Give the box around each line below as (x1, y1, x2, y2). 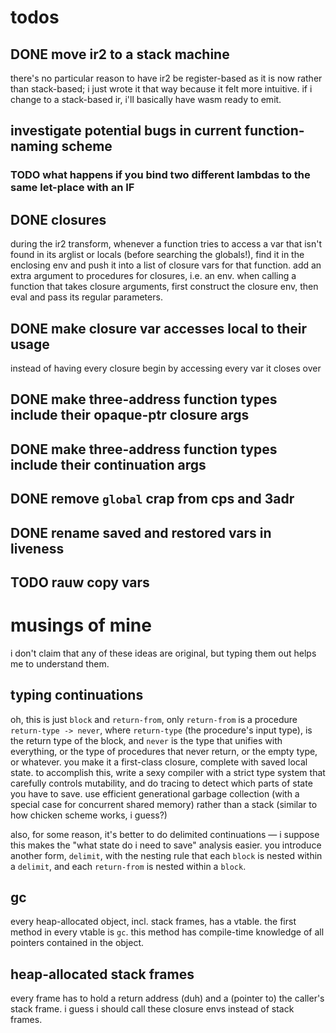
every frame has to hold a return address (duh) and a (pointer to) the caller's (10, 992, 325, 1005)
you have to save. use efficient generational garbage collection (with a (10, 787, 300, 800)
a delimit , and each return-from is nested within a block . (10, 860, 247, 872)
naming (10, 138, 59, 155)
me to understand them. (10, 657, 110, 670)
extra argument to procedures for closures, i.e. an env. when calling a (10, 270, 297, 282)
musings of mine (10, 614, 152, 637)
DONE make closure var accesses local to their (10, 320, 308, 337)
